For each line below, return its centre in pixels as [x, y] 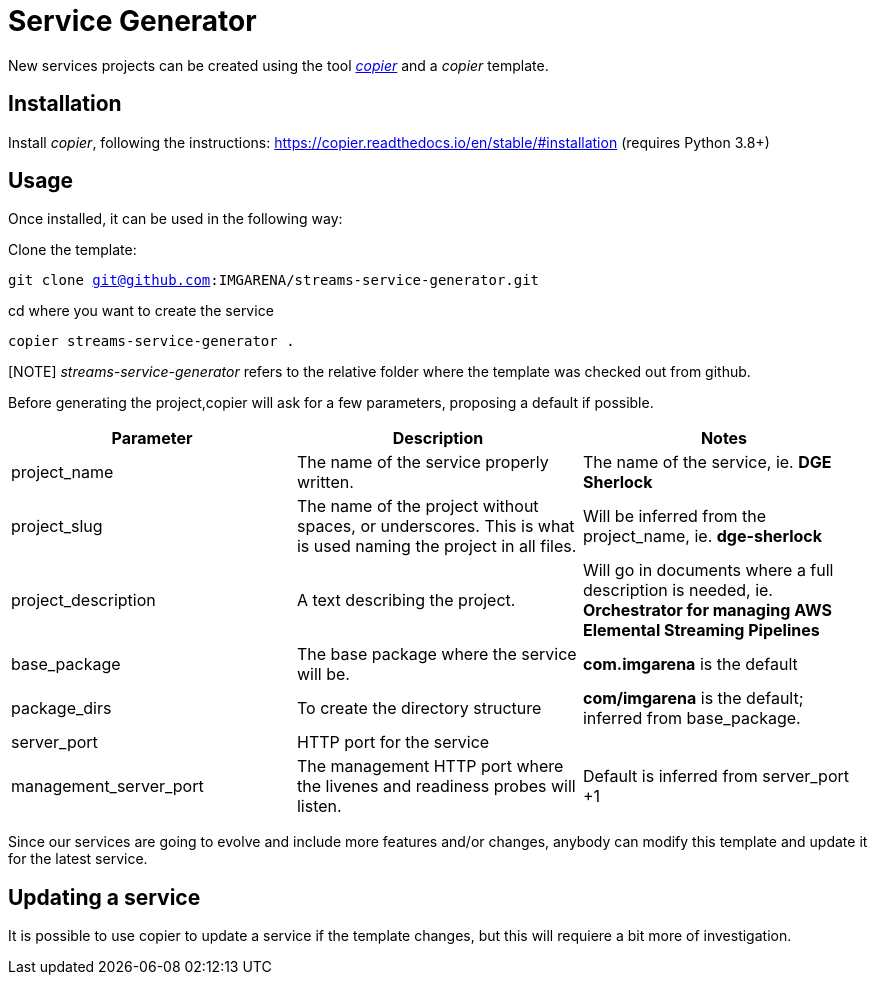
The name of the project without [417, 506]
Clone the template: [72, 250]
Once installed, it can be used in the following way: [175, 219]
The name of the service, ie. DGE [707, 462]
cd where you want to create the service [141, 311]
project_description [83, 600]
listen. [319, 806]
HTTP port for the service [393, 742]
